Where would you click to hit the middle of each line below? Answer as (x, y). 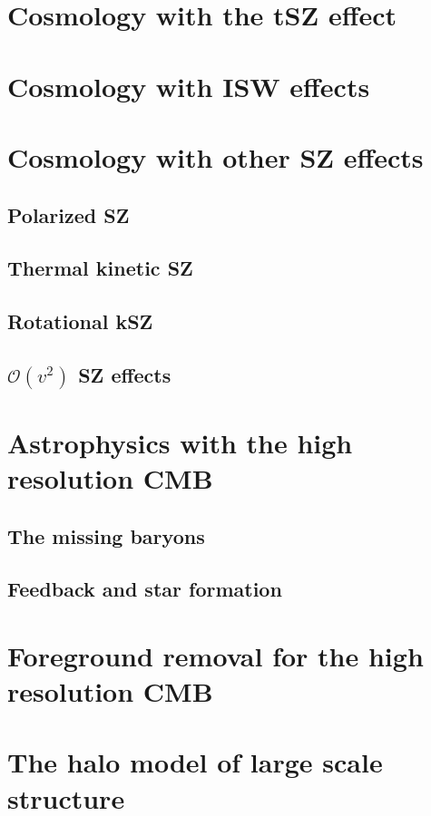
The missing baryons (106, 535)
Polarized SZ (69, 214)
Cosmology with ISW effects (189, 86)
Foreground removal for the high (215, 655)
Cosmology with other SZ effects (215, 156)
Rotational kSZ (80, 321)
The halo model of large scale (195, 762)
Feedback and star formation (145, 589)
